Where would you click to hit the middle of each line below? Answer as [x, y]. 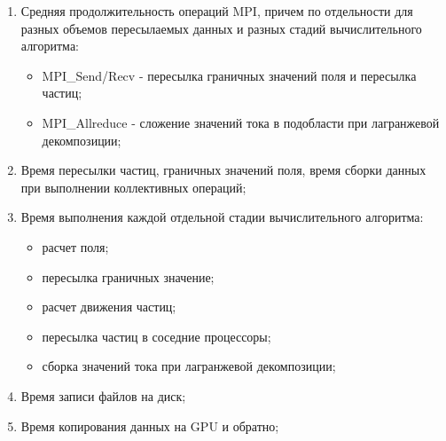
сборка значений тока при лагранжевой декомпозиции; [189, 366]
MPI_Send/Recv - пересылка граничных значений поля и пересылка [229, 75]
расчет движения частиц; [109, 307]
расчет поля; [75, 246]
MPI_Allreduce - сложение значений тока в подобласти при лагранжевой [241, 122]
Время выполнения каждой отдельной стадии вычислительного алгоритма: [222, 217]
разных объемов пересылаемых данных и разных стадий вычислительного [221, 28]
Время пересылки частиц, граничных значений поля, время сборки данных [223, 170]
